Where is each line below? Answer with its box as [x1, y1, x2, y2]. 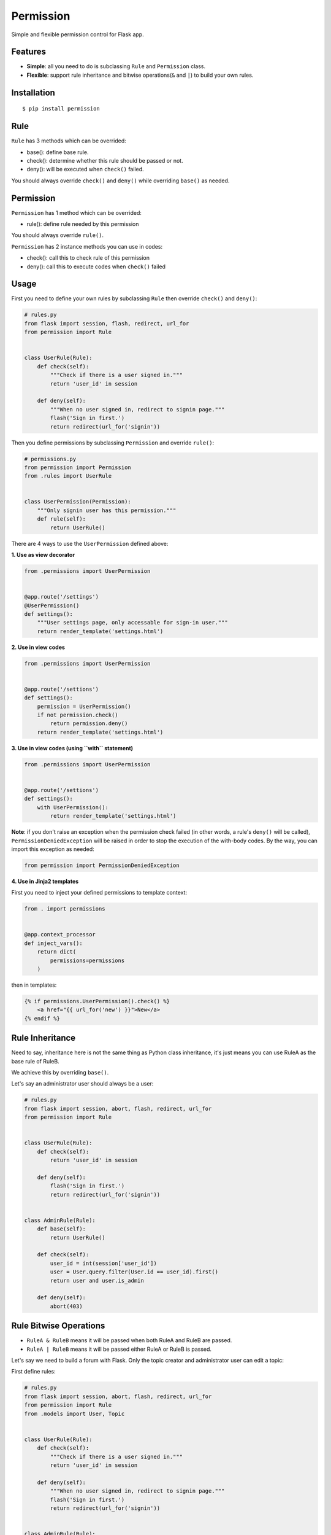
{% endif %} [24, 1015, 61, 1022]
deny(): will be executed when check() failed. [26, 166, 144, 173]
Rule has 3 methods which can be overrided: [11, 137, 127, 144]
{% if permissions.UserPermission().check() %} [24, 998, 170, 1005]
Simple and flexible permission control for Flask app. [11, 31, 144, 38]
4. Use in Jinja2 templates [11, 877, 79, 885]
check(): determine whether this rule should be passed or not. [26, 157, 183, 164]
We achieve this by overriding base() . [11, 1069, 109, 1076]
